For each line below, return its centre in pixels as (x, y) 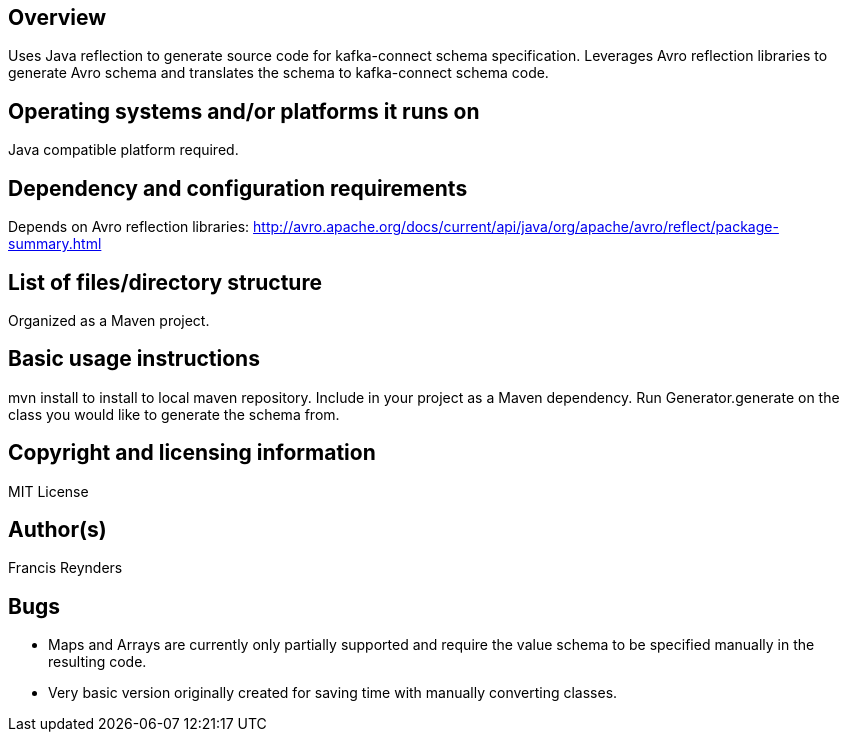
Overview (57, 17)
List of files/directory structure (165, 282)
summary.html (55, 244)
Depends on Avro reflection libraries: (129, 227)
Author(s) (57, 530)
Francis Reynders (65, 568)
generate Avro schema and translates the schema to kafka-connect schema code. (278, 73)
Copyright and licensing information (192, 453)
